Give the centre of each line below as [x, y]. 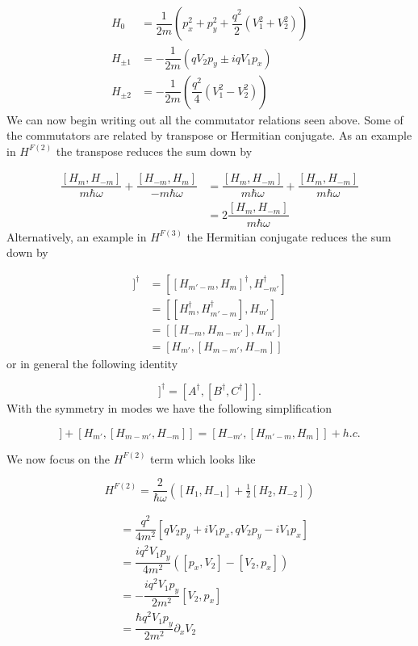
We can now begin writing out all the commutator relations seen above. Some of [205, 119]
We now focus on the [59, 458]
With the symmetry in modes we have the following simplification [169, 407]
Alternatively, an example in [77, 236]
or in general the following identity [92, 363]
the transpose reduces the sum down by [154, 151]
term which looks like [203, 458]
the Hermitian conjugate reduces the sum [289, 236]
